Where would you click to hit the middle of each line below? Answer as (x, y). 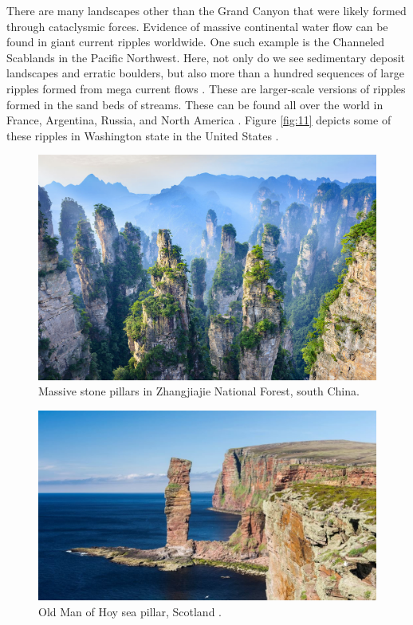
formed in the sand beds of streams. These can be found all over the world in (195, 104)
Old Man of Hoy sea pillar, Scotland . (130, 612)
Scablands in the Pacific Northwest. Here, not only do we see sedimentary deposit (206, 57)
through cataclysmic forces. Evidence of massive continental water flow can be (197, 26)
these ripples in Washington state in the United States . (143, 135)
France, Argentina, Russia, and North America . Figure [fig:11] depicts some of (199, 120)
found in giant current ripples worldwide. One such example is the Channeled (196, 42)
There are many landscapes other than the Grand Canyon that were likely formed (206, 10)
